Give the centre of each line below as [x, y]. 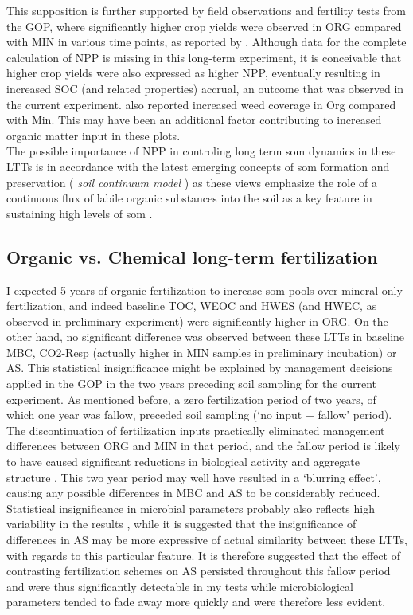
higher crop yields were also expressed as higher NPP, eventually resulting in [193, 73]
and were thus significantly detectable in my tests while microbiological [180, 586]
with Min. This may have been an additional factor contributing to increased [194, 120]
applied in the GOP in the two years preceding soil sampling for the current [192, 384]
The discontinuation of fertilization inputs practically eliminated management [196, 430]
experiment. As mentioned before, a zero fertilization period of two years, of [191, 399]
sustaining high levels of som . [80, 213]
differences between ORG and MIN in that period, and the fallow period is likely [203, 446]
